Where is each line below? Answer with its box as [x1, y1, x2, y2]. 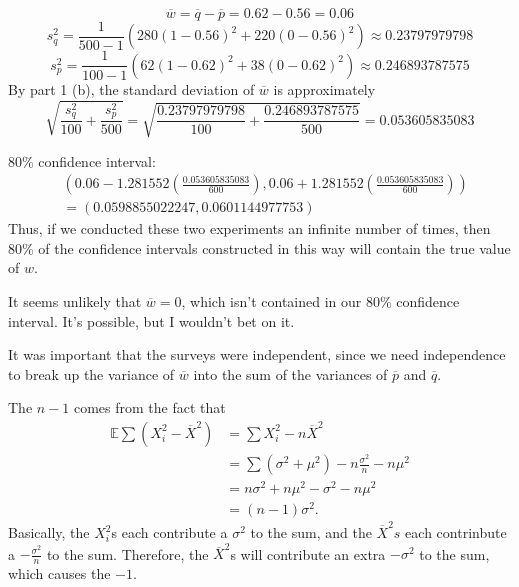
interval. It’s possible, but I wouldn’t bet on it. [8, 310, 295, 331]
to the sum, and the [250, 522, 372, 542]
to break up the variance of [8, 363, 175, 384]
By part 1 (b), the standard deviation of [8, 78, 255, 99]
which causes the [8, 563, 111, 584]
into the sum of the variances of [193, 363, 388, 384]
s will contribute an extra [230, 543, 386, 564]
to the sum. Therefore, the [46, 543, 209, 564]
